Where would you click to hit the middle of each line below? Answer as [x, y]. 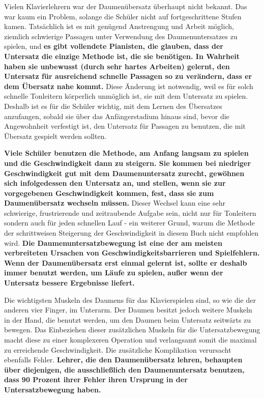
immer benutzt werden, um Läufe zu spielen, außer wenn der [114, 273]
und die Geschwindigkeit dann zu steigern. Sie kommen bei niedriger [128, 163]
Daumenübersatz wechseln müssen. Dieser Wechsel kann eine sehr [115, 203]
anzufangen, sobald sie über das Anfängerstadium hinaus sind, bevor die [117, 116]
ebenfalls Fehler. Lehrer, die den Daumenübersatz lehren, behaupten [123, 360]
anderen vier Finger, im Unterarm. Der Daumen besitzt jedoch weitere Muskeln [128, 310]
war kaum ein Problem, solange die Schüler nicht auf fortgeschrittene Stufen [123, 16]
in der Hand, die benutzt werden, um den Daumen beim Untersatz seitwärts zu [128, 319]
